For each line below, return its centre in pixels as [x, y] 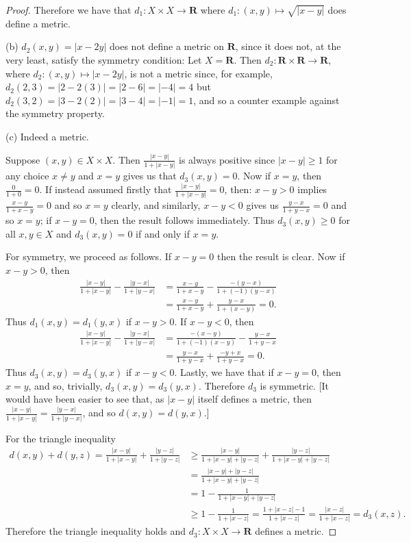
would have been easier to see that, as [85, 399]
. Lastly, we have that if [224, 372]
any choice [27, 176]
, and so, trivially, [65, 385]
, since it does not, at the [288, 46]
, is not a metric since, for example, [198, 73]
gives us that [150, 176]
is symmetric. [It [295, 385]
